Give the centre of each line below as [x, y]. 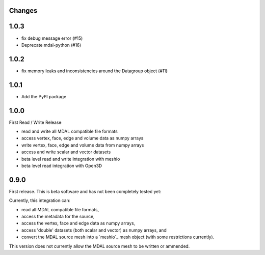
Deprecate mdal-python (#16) [51, 45]
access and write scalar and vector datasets [66, 152]
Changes [23, 11]
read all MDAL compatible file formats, [60, 209]
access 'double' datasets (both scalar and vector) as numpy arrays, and [94, 230]
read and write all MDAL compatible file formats [69, 131]
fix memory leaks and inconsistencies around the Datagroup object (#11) [94, 71]
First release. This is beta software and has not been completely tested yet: [85, 191]
